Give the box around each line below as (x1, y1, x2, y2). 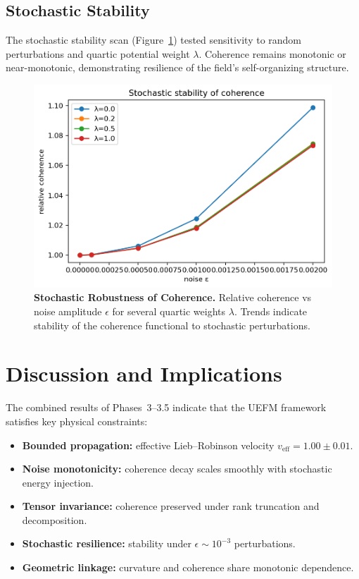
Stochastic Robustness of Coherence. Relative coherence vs (34, 290, 312, 305)
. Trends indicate (234, 304, 308, 319)
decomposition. (22, 512, 87, 527)
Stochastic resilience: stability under (22, 536, 191, 551)
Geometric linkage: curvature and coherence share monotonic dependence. (22, 560, 354, 575)
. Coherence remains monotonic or (199, 46, 346, 61)
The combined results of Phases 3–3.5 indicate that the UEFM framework (6, 400, 327, 415)
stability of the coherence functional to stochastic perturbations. (34, 317, 310, 332)
